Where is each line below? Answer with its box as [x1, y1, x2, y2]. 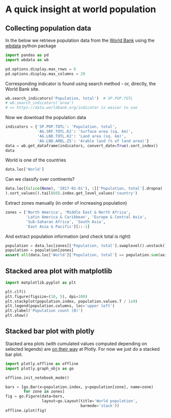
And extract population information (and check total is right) [5, 233, 131, 239]
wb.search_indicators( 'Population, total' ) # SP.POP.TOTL [5, 96, 133, 101]
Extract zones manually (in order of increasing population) [5, 200, 127, 206]
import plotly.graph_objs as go [5, 366, 74, 371]
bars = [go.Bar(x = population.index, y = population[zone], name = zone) [5, 384, 154, 389]
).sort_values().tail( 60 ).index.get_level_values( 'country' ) [5, 191, 138, 196]
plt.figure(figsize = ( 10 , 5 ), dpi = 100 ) [5, 294, 88, 299]
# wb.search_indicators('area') [5, 100, 74, 105]
